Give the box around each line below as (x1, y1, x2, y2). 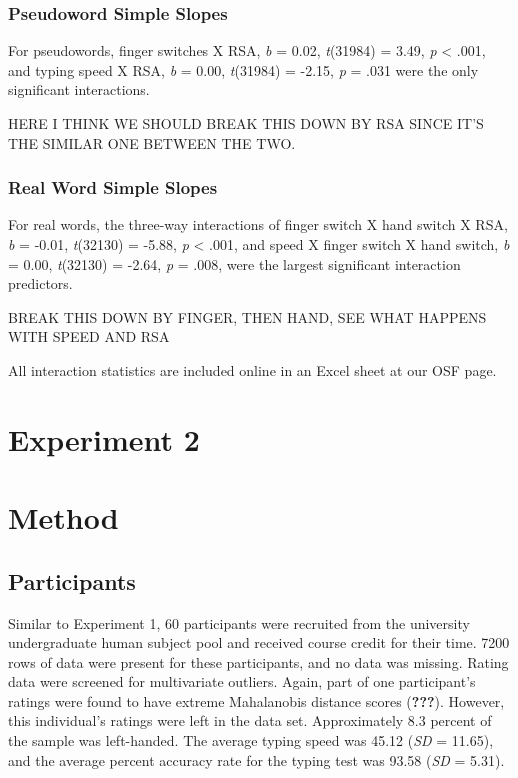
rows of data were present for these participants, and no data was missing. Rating (8, 651, 509, 672)
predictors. (8, 273, 73, 294)
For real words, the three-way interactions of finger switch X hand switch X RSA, (8, 214, 508, 235)
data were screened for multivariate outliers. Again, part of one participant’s (8, 671, 476, 692)
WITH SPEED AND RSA (8, 326, 170, 347)
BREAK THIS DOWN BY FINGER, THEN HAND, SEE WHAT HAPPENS (8, 306, 487, 327)
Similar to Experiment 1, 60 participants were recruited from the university (8, 612, 470, 633)
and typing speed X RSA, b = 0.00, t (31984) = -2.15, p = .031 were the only (8, 59, 479, 80)
